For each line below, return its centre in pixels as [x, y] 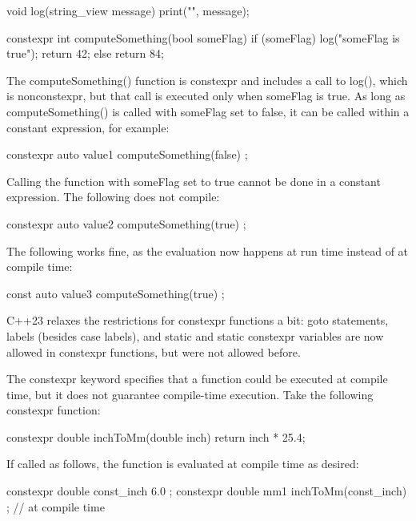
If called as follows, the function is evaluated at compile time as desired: [183, 464]
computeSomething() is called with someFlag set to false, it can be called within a [208, 111]
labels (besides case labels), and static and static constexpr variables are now [195, 335]
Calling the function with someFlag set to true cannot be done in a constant [194, 181]
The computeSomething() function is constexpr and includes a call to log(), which [207, 80]
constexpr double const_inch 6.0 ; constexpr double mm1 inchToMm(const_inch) [207, 491]
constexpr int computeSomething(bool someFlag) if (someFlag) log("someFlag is [203, 37]
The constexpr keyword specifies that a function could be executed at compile [197, 379]
